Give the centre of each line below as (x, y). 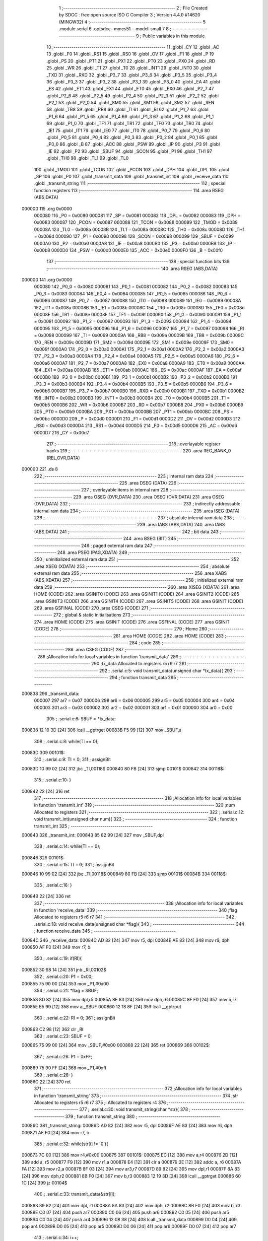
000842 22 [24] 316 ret (45, 791)
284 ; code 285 (145, 642)
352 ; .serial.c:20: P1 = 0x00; (63, 977)
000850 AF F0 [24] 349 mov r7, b (56, 947)
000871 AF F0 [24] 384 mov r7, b (55, 1132)
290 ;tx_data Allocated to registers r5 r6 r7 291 (138, 664)
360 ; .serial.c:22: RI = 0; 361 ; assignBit (75, 1018)
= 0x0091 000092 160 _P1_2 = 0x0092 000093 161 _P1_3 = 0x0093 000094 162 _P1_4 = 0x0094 (133, 321)
